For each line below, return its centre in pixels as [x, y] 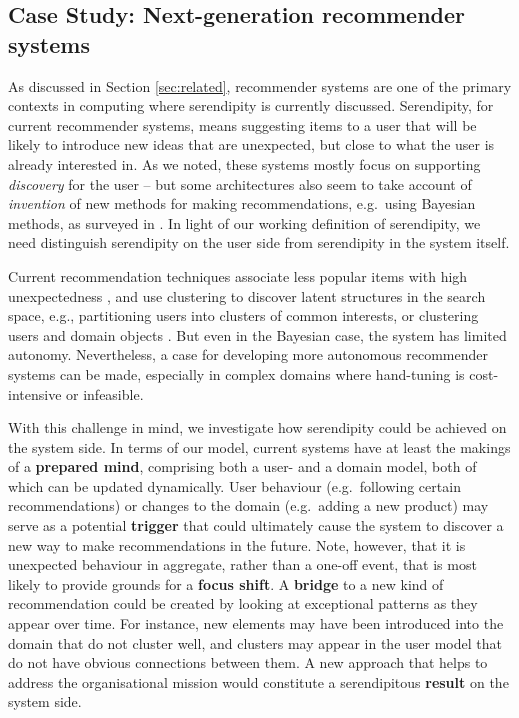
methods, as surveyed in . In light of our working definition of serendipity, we [244, 222]
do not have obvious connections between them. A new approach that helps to [248, 662]
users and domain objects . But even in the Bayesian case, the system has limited [257, 334]
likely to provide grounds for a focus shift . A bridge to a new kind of [226, 583]
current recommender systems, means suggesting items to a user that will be [242, 124]
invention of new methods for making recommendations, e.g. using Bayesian [242, 203]
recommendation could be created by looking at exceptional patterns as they [243, 603]
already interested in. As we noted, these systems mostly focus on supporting [244, 163]
